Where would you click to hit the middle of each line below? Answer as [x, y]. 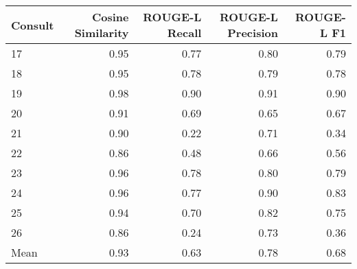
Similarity [102, 33]
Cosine [110, 17]
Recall [184, 33]
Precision [253, 33]
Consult [33, 25]
